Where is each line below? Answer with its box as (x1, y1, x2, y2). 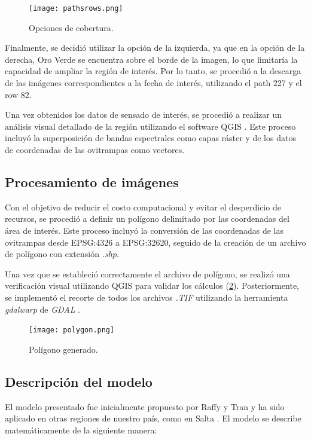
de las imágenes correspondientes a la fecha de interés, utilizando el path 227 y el (5, 77, 302, 89)
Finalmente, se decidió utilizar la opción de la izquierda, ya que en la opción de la (5, 41, 305, 54)
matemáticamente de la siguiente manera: (5, 423, 157, 436)
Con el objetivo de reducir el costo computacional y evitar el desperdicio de (5, 200, 281, 213)
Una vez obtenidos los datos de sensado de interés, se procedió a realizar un (5, 108, 282, 121)
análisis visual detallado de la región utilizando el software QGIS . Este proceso (5, 120, 296, 132)
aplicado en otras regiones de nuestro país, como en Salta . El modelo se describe (5, 412, 301, 424)
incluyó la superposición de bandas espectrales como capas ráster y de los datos (5, 132, 296, 144)
